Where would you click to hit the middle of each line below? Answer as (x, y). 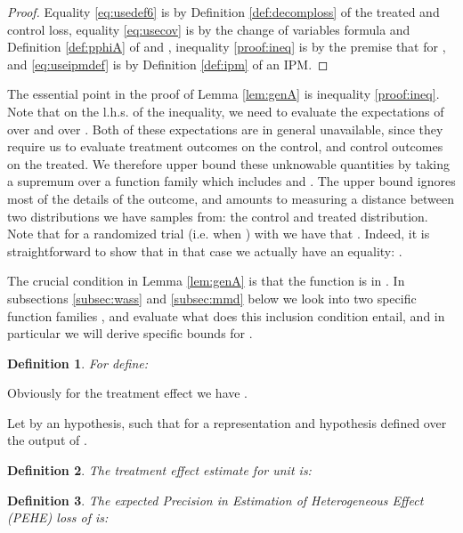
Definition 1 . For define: (77, 363)
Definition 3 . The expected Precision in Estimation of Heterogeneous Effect (215, 500)
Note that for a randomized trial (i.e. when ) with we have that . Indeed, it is (219, 234)
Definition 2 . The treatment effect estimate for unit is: (159, 470)
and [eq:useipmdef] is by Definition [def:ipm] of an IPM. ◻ (168, 64)
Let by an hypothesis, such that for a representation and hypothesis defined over (227, 422)
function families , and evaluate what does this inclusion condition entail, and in (226, 315)
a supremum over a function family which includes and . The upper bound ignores (231, 181)
